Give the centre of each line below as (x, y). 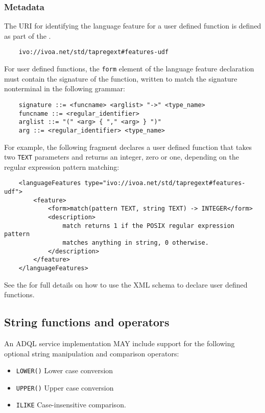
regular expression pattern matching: (62, 166)
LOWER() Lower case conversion (65, 370)
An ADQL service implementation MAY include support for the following (119, 343)
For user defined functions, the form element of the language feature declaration (129, 69)
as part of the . (28, 35)
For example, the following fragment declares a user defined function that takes (128, 147)
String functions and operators (87, 322)
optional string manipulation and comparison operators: (92, 353)
